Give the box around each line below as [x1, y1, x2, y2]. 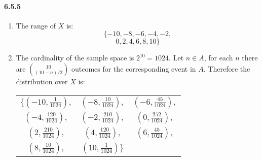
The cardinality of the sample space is [16, 52, 134, 63]
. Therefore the [203, 63, 250, 74]
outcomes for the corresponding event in [71, 63, 196, 74]
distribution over [16, 76, 68, 86]
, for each [204, 52, 233, 63]
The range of [16, 20, 56, 30]
